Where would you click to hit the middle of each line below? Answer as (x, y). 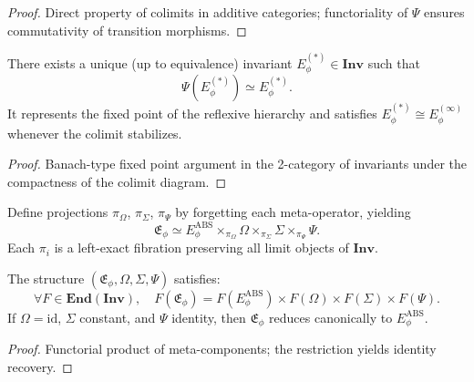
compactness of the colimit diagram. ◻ (117, 181)
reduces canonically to (331, 317)
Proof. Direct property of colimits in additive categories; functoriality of (208, 12)
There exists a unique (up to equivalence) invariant (150, 63)
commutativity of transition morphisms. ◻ (127, 30)
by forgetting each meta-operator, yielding (293, 212)
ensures (444, 12)
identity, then (209, 317)
